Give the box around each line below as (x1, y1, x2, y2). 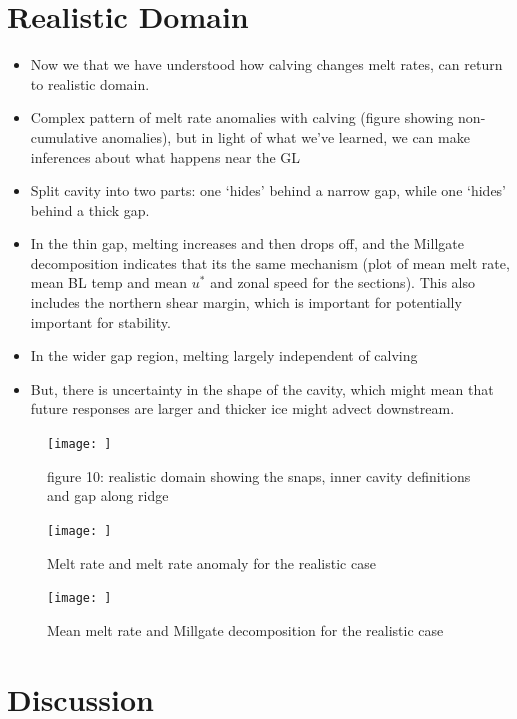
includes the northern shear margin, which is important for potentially (30, 292, 462, 313)
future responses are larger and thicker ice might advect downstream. (30, 398, 455, 419)
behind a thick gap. (30, 199, 150, 220)
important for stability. (30, 311, 171, 332)
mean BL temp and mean (30, 272, 188, 293)
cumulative (30, 126, 98, 147)
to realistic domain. (30, 73, 150, 94)
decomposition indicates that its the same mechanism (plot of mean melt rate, (30, 252, 510, 273)
